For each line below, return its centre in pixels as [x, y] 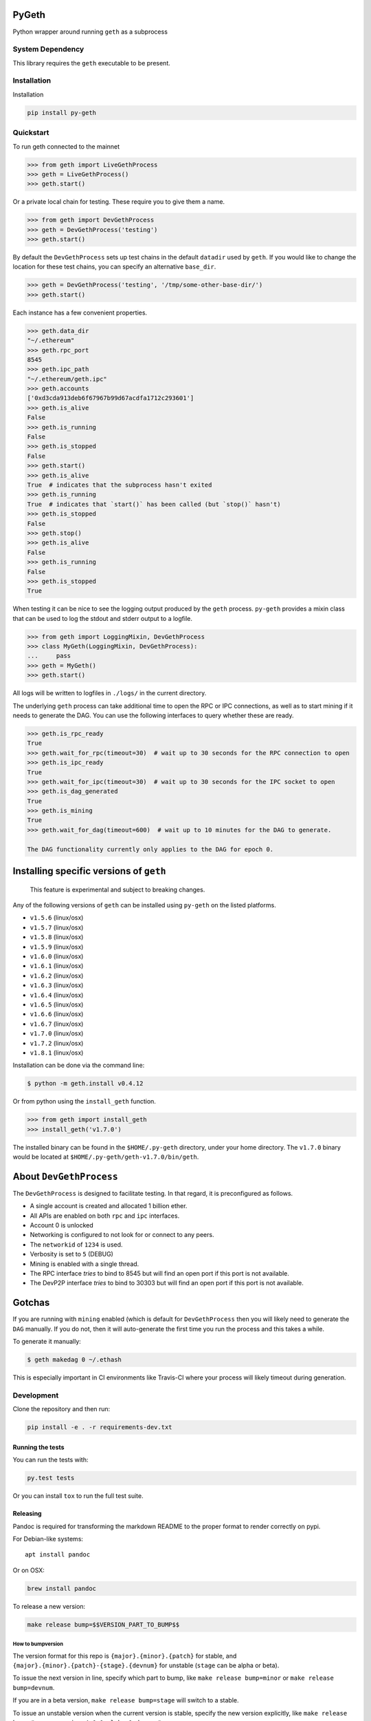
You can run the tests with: [50, 1460]
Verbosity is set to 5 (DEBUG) [71, 1254]
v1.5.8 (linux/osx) [57, 937]
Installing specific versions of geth [89, 871]
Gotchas [31, 1303]
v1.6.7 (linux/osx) [57, 1024]
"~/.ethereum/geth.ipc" [67, 379]
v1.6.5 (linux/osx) [57, 1004]
